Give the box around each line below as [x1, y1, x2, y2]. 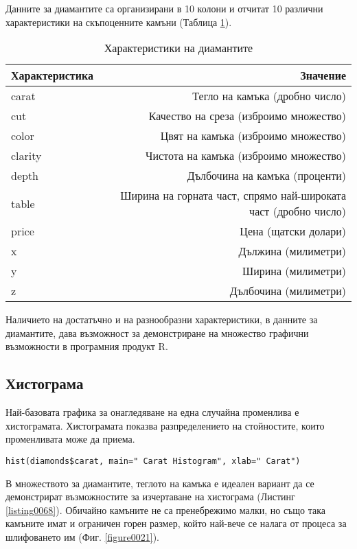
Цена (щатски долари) [240, 223, 346, 240]
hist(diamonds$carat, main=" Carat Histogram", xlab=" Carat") [5, 456, 301, 466]
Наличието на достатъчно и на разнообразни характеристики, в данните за [5, 312, 318, 327]
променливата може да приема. [5, 432, 135, 446]
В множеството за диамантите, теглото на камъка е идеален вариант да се [5, 476, 314, 490]
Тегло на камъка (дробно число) [192, 88, 346, 104]
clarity [11, 148, 42, 164]
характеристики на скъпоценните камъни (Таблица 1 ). [5, 14, 232, 29]
